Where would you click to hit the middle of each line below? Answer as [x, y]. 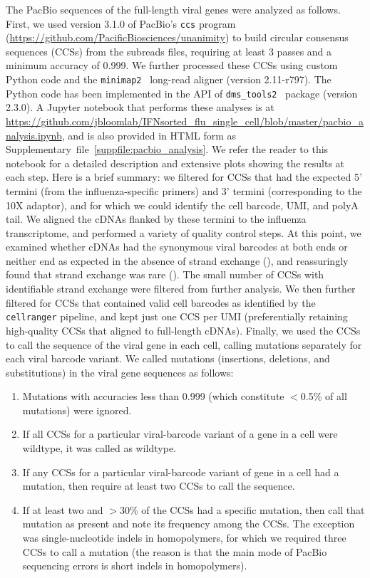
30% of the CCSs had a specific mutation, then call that [242, 509]
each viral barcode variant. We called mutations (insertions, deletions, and [168, 358]
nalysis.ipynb [34, 135]
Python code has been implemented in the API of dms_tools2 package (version [182, 93]
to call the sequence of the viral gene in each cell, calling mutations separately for [184, 344]
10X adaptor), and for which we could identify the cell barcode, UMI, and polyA [182, 205]
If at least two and [63, 509]
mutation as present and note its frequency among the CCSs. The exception [189, 524]
